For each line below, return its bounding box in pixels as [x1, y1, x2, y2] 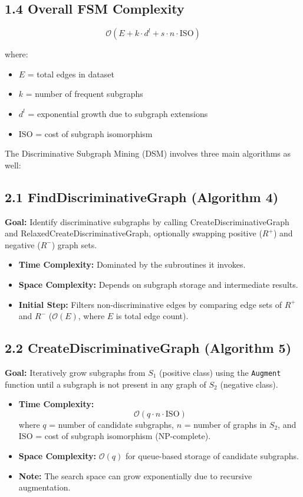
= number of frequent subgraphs [25, 87, 143, 100]
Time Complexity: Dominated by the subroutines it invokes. [18, 258, 246, 271]
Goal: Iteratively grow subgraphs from [5, 366, 146, 378]
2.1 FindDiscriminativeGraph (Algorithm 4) [5, 187, 279, 206]
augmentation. [18, 481, 71, 493]
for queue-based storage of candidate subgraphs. [125, 449, 299, 462]
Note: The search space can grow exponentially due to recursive [18, 469, 252, 482]
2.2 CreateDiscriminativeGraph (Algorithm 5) [5, 339, 292, 357]
